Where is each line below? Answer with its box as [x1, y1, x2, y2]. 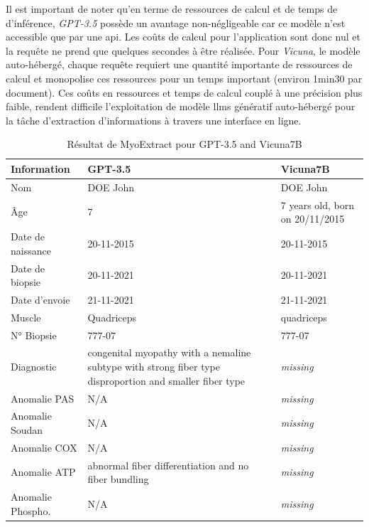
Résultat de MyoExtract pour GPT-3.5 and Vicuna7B [67, 137, 302, 151]
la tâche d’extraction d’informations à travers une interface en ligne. [6, 112, 302, 127]
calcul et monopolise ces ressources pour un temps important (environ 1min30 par [6, 70, 363, 85]
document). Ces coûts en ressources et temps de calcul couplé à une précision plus [6, 85, 363, 100]
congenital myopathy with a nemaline [87, 345, 251, 360]
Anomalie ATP [11, 464, 76, 479]
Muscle [11, 309, 41, 324]
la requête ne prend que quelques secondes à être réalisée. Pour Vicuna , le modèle [6, 43, 360, 58]
